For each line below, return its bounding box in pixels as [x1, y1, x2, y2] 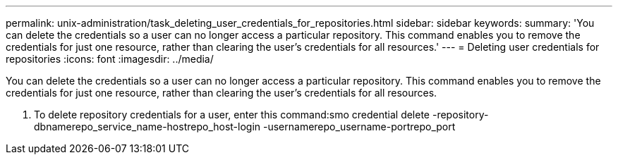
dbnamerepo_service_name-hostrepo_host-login [34, 121, 261, 133]
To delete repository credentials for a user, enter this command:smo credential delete [34, 109, 430, 121]
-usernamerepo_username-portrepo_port [263, 121, 456, 133]
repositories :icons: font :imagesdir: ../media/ [6, 53, 214, 65]
